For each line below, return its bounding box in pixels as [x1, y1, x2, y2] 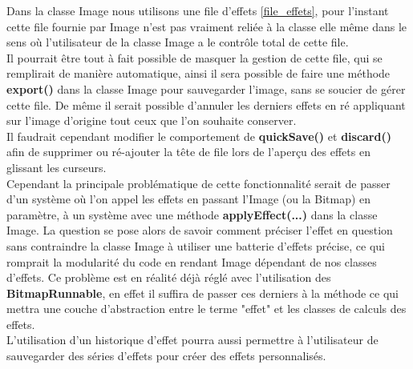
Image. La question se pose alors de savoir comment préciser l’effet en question [6, 222, 393, 239]
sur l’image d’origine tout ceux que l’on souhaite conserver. [6, 112, 297, 129]
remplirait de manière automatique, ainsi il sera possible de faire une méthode [6, 65, 391, 82]
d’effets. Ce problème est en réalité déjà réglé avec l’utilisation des [6, 269, 331, 286]
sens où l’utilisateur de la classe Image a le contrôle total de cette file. [6, 34, 349, 50]
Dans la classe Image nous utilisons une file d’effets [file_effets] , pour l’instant [6, 2, 389, 18]
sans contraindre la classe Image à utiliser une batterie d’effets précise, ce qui [6, 237, 385, 254]
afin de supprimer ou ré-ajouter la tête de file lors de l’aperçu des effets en [6, 143, 370, 160]
